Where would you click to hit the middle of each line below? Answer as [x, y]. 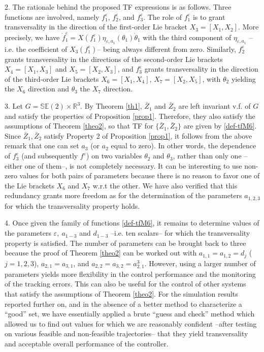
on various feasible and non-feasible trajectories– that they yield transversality [126, 333]
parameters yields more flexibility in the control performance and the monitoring [130, 274]
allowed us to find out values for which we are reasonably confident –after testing [131, 323]
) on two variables [114, 156]
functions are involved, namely [52, 17]
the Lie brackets [29, 185]
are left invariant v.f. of [214, 106]
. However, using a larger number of [200, 263]
